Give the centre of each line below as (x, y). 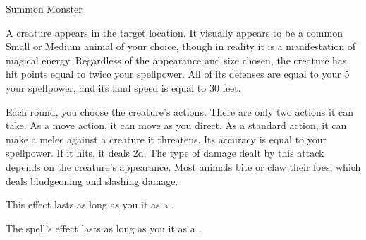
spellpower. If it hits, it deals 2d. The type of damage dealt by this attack (165, 153)
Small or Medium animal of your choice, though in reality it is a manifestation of (181, 46)
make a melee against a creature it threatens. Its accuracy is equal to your (166, 139)
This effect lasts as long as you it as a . (90, 204)
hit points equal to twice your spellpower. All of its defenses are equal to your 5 (178, 74)
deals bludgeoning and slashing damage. (92, 180)
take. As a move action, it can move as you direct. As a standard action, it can (176, 125)
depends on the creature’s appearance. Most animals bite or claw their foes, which (183, 166)
